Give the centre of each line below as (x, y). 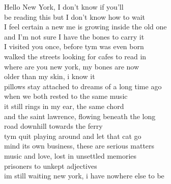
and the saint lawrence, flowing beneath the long (80, 116)
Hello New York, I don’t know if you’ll (64, 7)
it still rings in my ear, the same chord (64, 106)
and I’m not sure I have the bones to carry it (74, 36)
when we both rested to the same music (66, 96)
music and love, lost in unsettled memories (70, 155)
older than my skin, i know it (50, 76)
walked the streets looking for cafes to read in (75, 56)
